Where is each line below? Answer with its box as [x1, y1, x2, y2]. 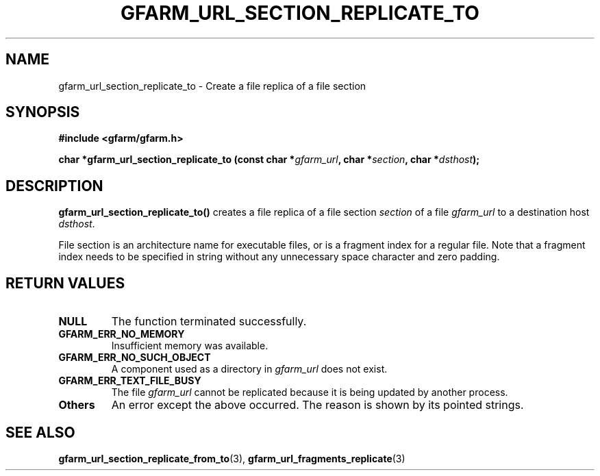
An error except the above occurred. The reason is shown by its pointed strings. [111, 398, 524, 412]
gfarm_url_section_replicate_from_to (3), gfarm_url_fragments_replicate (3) [58, 452, 405, 464]
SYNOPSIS [5, 103, 80, 121]
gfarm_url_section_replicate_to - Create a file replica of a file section [58, 79, 366, 92]
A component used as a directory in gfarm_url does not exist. [111, 363, 388, 375]
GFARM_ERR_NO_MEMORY [58, 328, 185, 340]
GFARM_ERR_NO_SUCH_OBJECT [58, 351, 211, 364]
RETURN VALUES [5, 274, 125, 292]
